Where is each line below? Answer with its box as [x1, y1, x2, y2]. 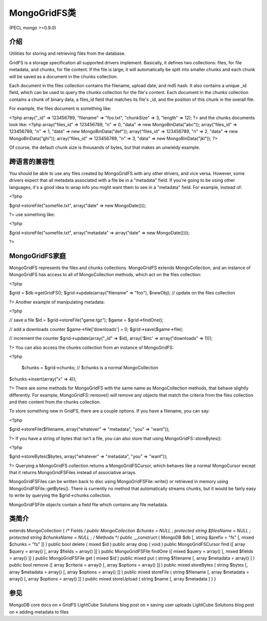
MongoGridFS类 [9, 7, 77, 18]
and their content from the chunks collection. [9, 399, 101, 405]
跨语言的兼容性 [9, 157, 55, 166]
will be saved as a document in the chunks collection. [9, 73, 118, 79]
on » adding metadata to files [9, 609, 69, 615]
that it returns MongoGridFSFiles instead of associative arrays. [9, 470, 137, 476]
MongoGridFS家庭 [9, 251, 66, 260]
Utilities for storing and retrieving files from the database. [9, 50, 126, 56]
